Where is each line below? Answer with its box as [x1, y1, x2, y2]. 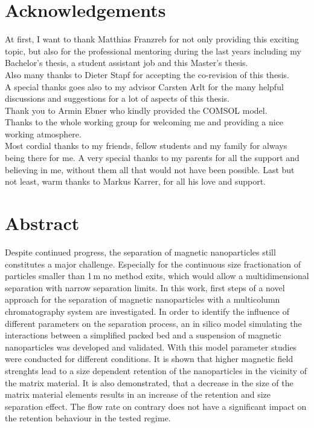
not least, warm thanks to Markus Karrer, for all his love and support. [5, 175, 266, 188]
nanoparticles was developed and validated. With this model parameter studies [5, 340, 297, 353]
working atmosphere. [5, 127, 82, 140]
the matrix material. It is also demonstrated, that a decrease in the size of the [5, 376, 293, 389]
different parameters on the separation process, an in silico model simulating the [5, 317, 302, 329]
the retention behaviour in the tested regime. [5, 412, 171, 424]
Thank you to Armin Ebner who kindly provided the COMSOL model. [5, 104, 268, 116]
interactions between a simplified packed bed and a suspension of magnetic [5, 329, 281, 341]
